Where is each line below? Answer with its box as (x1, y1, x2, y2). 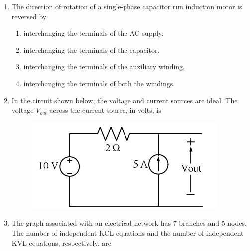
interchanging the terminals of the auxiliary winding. (23, 61, 185, 72)
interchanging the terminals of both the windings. (23, 78, 175, 88)
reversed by (11, 11, 47, 21)
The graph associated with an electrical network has (11, 218, 171, 228)
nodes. (227, 218, 247, 228)
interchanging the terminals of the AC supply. (23, 28, 164, 38)
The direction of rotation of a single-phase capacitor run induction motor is (11, 1, 242, 11)
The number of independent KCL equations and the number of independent (11, 227, 244, 238)
